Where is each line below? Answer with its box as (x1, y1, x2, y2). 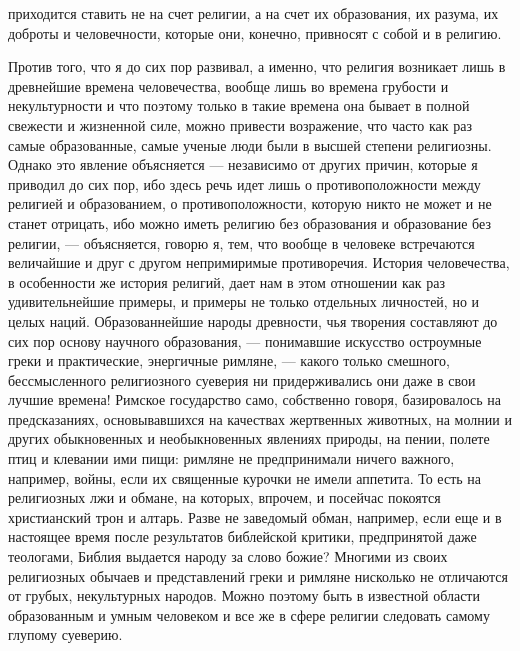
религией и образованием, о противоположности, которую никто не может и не (8, 193, 492, 214)
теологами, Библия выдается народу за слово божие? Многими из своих (8, 546, 448, 567)
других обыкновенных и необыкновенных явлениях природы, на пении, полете (8, 428, 490, 449)
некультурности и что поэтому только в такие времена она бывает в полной (8, 95, 470, 116)
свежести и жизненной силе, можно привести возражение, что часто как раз (8, 114, 472, 135)
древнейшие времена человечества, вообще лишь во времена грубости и (8, 75, 449, 96)
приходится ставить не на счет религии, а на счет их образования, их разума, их (8, 3, 499, 23)
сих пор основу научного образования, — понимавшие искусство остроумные (8, 330, 482, 351)
